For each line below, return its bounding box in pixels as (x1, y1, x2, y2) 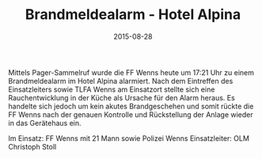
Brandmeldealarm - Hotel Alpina (25, 6, 241, 24)
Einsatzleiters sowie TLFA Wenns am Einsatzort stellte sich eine (8, 85, 215, 94)
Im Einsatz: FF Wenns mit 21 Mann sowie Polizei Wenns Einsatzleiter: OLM (8, 133, 249, 143)
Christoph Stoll (8, 142, 57, 151)
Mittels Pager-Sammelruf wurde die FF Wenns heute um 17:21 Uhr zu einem (8, 67, 255, 77)
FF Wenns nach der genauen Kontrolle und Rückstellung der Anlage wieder (8, 109, 253, 119)
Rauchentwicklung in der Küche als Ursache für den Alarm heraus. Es (8, 93, 235, 102)
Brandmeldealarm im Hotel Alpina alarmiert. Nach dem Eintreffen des (8, 76, 234, 85)
